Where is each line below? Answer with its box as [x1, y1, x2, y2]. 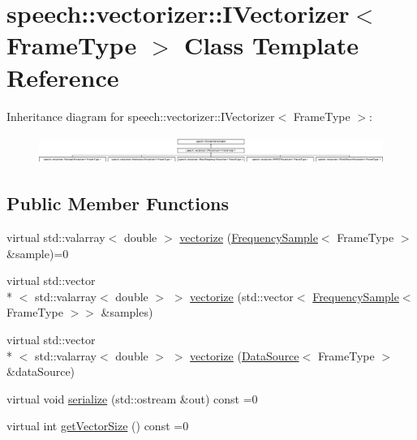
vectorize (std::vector [190, 287, 294, 304]
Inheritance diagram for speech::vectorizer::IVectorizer [6, 107, 275, 124]
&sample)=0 [6, 244, 69, 261]
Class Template [183, 28, 359, 62]
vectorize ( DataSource [190, 347, 299, 364]
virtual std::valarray [6, 228, 105, 245]
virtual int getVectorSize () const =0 [6, 417, 189, 434]
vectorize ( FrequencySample [179, 228, 318, 245]
